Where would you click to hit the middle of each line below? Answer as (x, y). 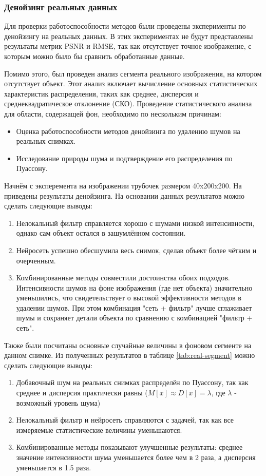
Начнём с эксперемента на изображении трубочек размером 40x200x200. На (123, 185)
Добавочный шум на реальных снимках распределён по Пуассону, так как (132, 382)
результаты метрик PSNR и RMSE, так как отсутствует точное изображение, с (128, 46)
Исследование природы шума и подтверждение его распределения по (124, 158)
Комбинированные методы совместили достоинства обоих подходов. (123, 278)
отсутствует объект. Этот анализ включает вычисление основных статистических (131, 83)
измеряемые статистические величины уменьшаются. (99, 430)
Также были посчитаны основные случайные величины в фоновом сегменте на (128, 345)
